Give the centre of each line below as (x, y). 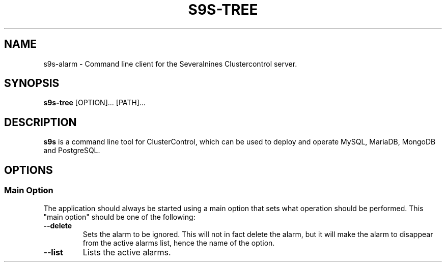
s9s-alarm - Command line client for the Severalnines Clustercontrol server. (170, 64)
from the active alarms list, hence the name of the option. (179, 243)
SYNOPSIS (32, 83)
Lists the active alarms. (127, 252)
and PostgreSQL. (72, 151)
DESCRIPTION (40, 122)
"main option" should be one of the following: (119, 217)
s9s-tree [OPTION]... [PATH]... (94, 103)
